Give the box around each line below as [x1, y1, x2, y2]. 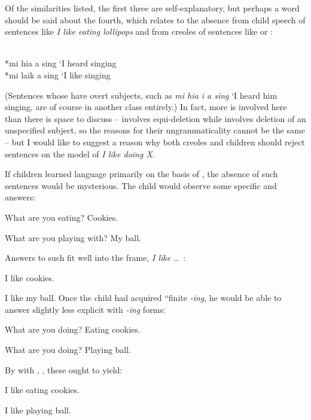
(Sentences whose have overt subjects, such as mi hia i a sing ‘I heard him [5, 89, 278, 101]
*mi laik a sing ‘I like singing [5, 68, 111, 81]
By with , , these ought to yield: [5, 363, 123, 376]
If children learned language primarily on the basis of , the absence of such [5, 168, 278, 180]
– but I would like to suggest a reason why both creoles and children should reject [5, 135, 305, 148]
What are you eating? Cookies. [5, 211, 118, 223]
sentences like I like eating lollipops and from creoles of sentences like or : [5, 25, 273, 38]
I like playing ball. [5, 403, 71, 416]
